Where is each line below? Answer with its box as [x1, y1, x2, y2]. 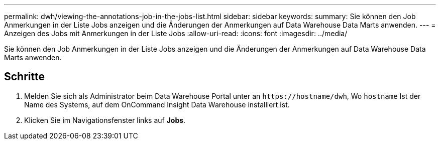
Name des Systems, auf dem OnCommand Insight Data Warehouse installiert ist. [24, 100, 290, 109]
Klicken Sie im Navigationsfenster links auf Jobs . [24, 115, 186, 124]
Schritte [4, 70, 45, 83]
